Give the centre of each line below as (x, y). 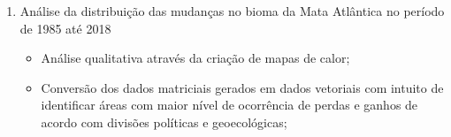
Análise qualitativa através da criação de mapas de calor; (195, 58)
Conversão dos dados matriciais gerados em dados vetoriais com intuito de (242, 87)
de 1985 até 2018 (65, 28)
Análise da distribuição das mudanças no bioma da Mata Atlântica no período (232, 11)
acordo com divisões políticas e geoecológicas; (164, 122)
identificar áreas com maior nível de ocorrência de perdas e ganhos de (229, 105)
